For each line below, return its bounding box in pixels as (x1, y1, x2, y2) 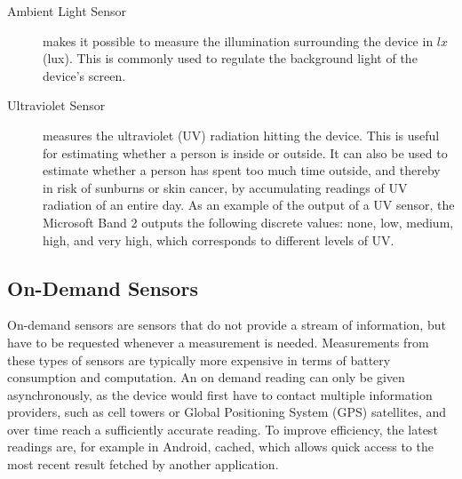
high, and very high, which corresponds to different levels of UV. (43, 230, 394, 249)
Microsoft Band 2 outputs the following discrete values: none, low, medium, (43, 212, 454, 231)
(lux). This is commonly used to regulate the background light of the (43, 49, 418, 68)
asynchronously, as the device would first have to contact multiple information (7, 385, 433, 403)
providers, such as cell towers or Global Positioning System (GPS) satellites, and (7, 403, 447, 421)
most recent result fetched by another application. (7, 455, 279, 474)
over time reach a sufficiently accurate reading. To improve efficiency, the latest (7, 419, 438, 438)
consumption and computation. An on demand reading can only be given (7, 368, 405, 387)
